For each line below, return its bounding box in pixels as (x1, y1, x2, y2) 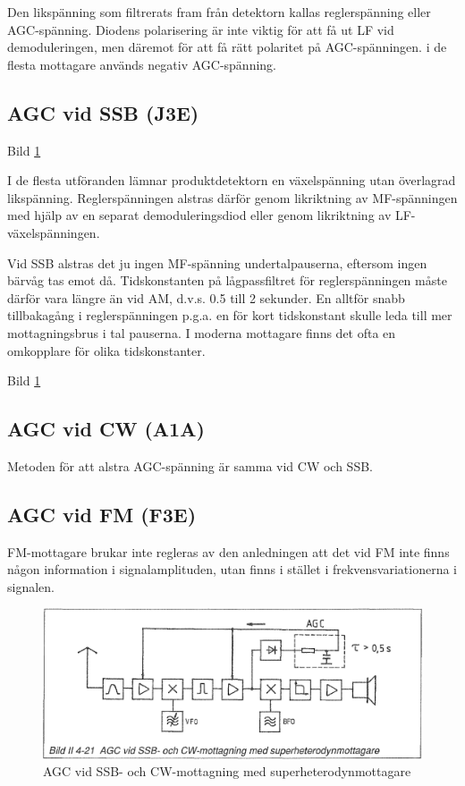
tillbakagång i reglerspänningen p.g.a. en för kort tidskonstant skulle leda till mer (7, 306, 452, 325)
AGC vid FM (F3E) (7, 500, 197, 528)
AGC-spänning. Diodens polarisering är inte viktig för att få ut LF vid (7, 20, 394, 38)
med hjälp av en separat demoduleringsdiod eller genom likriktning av (7, 206, 392, 224)
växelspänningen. (7, 223, 100, 241)
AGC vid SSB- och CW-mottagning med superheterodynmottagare (43, 762, 411, 781)
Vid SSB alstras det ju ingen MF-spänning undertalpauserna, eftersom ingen (7, 253, 427, 272)
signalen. (7, 577, 55, 596)
